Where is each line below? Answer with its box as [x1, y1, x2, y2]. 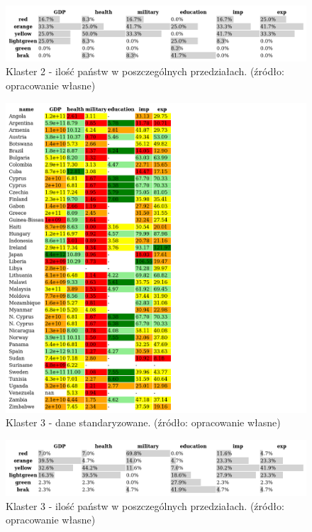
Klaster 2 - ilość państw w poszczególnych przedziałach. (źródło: [6, 64, 284, 79]
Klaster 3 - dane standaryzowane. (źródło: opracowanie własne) [6, 415, 281, 430]
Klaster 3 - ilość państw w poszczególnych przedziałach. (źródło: [6, 498, 284, 513]
